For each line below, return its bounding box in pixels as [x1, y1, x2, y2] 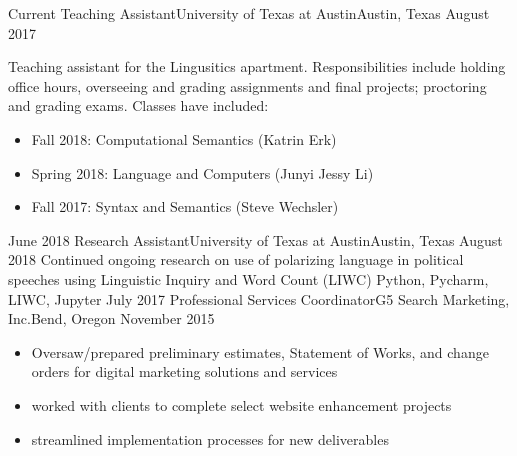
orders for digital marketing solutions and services [31, 361, 338, 382]
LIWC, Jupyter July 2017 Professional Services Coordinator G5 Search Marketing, [8, 288, 510, 309]
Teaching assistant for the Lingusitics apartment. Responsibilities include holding [8, 56, 506, 77]
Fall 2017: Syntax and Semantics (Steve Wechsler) [31, 196, 339, 217]
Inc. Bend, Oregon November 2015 [8, 308, 215, 329]
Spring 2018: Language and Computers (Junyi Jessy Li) [31, 162, 374, 183]
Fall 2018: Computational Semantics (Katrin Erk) [31, 128, 337, 149]
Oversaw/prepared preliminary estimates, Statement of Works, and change [31, 341, 489, 362]
